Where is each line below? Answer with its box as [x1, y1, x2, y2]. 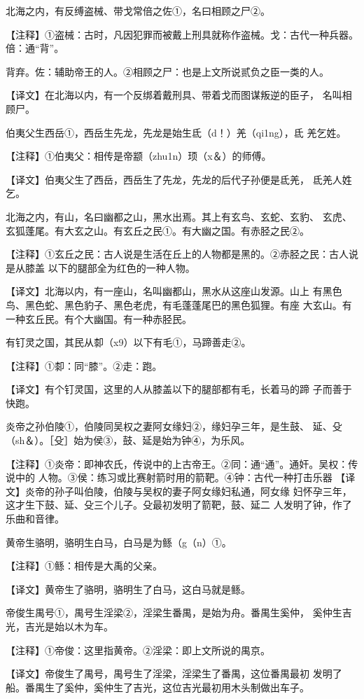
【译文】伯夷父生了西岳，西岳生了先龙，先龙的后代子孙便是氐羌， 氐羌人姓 [6, 172, 352, 186]
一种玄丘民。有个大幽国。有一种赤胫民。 [6, 311, 192, 326]
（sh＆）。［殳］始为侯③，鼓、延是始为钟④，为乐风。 [6, 433, 251, 448]
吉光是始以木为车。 [24, 619, 113, 633]
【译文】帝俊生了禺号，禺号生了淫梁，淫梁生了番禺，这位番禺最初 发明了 [6, 666, 342, 681]
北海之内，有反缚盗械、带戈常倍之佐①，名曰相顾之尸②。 [6, 4, 270, 18]
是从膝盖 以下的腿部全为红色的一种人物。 [6, 260, 195, 275]
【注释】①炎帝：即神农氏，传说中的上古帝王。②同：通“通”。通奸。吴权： [6, 456, 349, 471]
